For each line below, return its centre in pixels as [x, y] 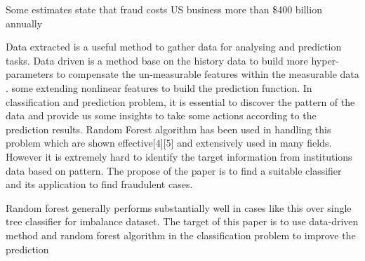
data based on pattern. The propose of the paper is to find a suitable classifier [174, 170]
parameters [29, 74]
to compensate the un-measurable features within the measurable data [208, 74]
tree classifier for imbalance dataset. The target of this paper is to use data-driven [182, 221]
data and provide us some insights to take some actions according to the [161, 115]
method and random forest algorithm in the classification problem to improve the [181, 235]
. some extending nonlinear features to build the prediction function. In [159, 87]
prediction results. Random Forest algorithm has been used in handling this [168, 129]
